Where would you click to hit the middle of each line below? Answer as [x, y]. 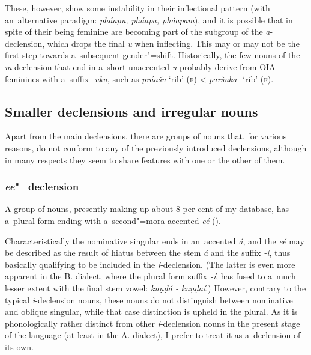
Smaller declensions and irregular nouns [131, 111]
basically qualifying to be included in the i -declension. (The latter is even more [150, 264]
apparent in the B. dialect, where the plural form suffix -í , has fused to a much [150, 276]
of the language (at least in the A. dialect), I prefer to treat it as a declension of [153, 335]
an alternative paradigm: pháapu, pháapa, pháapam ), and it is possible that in [149, 20]
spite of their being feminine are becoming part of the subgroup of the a [137, 32]
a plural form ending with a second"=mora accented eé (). [113, 220]
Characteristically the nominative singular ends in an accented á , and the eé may [155, 241]
